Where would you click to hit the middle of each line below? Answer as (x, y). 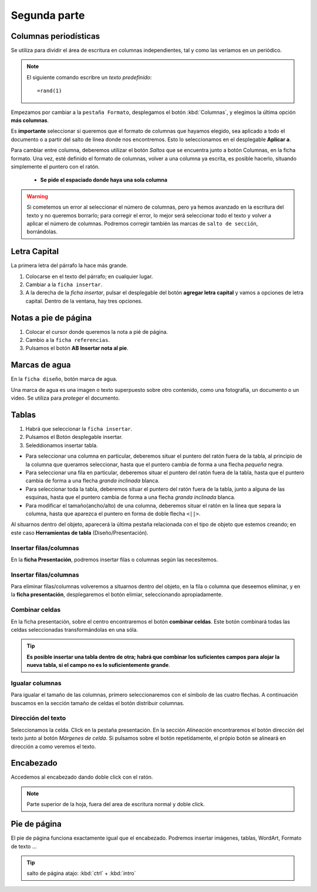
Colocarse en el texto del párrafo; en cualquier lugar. (89, 276)
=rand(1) (50, 91)
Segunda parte (48, 15)
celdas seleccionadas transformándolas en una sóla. (74, 629)
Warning (37, 196)
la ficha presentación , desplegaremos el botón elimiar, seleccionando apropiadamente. (117, 595)
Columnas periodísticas (55, 36)
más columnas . (30, 120)
